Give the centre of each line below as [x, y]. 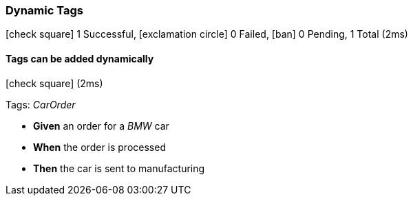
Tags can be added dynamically [80, 58]
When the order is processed [99, 147]
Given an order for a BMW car [101, 126]
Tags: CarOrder [41, 104]
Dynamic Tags [44, 10]
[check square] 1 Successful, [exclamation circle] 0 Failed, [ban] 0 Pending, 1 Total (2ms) [207, 34]
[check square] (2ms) [54, 83]
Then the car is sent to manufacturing [119, 168]
